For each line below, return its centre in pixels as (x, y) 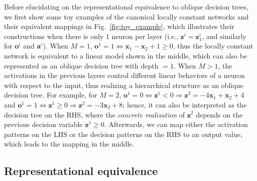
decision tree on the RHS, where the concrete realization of (94, 114)
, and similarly (224, 36)
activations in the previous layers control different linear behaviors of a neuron (124, 75)
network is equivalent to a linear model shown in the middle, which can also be (126, 55)
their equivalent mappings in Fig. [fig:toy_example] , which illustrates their (119, 26)
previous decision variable (43, 124)
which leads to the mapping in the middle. (69, 144)
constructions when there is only (54, 36)
